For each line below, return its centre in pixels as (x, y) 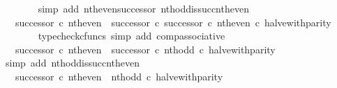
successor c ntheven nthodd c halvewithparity (119, 76)
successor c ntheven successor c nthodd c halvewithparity (145, 49)
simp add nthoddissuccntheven (72, 63)
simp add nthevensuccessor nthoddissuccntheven (143, 8)
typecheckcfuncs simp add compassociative (132, 36)
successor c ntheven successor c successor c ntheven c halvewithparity (173, 22)
